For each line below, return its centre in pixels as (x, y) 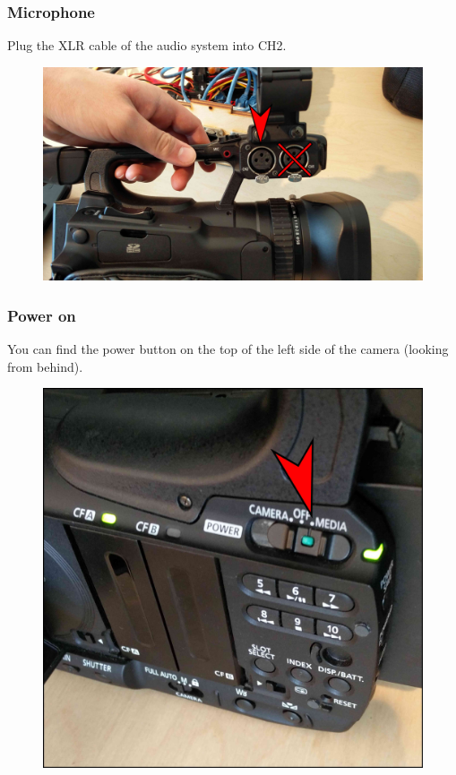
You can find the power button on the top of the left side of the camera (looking (228, 349)
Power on (42, 315)
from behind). (45, 366)
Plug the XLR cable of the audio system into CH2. (147, 45)
